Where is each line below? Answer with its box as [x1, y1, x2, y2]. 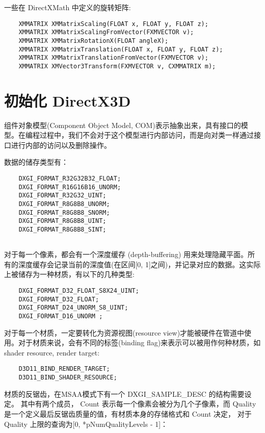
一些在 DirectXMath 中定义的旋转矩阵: [4, 2, 131, 12]
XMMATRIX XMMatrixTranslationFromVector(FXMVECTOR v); [18, 54, 208, 62]
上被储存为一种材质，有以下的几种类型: [4, 269, 135, 279]
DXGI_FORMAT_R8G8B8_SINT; [18, 225, 107, 233]
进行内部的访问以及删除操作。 [11, 139, 111, 150]
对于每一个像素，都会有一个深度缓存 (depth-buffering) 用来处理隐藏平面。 [4, 249, 248, 260]
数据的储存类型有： [4, 157, 68, 167]
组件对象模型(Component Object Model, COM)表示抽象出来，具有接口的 [4, 119, 241, 130]
